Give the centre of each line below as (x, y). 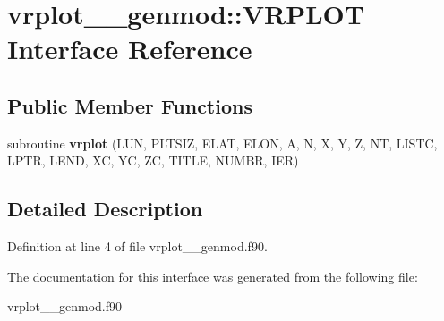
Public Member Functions (130, 105)
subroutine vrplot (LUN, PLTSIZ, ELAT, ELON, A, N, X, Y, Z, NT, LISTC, (222, 143)
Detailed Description (105, 209)
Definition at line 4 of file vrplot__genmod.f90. (137, 246)
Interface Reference (130, 49)
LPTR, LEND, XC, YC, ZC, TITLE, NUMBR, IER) (153, 160)
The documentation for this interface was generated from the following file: (213, 276)
